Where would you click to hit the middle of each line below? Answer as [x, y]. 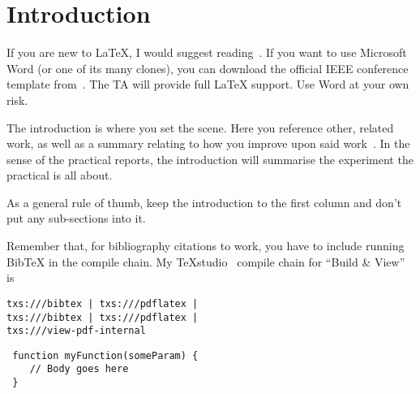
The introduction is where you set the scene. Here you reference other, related [200, 127]
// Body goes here [79, 369]
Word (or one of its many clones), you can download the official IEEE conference [208, 68]
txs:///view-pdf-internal [76, 331]
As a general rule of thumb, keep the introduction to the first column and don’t [204, 202]
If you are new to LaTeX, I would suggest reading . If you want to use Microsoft [207, 52]
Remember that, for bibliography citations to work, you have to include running [206, 246]
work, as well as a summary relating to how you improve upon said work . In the [208, 143]
